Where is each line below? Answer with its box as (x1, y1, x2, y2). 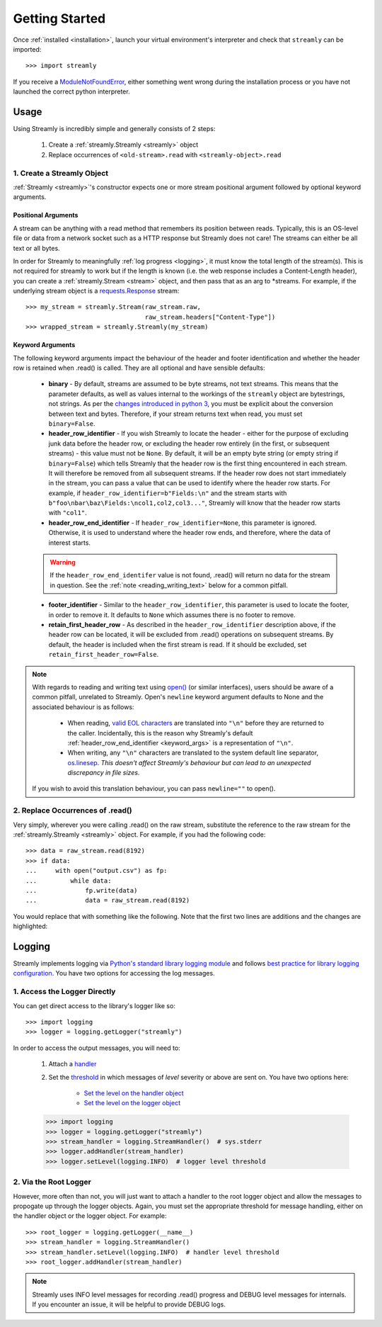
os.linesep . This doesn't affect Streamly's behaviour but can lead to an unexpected (67, 758, 311, 767)
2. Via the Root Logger (13, 1177, 91, 1187)
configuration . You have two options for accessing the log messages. (13, 969, 215, 978)
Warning (50, 558, 76, 567)
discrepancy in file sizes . (67, 769, 140, 777)
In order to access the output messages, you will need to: (13, 1044, 180, 1052)
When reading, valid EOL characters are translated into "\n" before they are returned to (67, 719, 325, 728)
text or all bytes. (13, 244, 60, 252)
